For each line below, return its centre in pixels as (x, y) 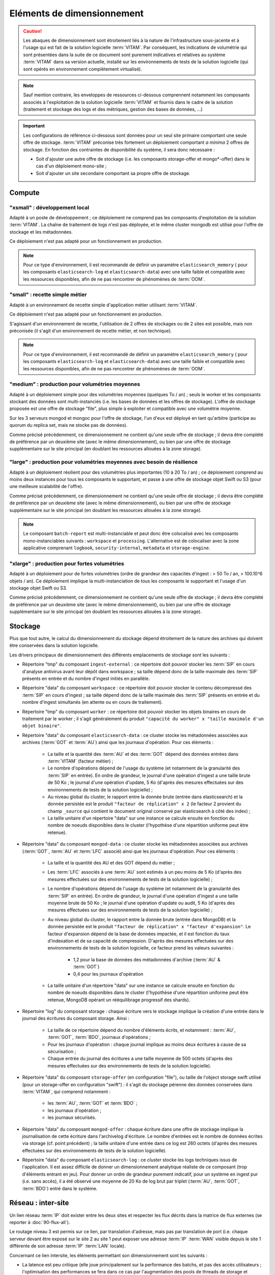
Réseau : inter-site (39, 1203)
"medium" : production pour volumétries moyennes (75, 384)
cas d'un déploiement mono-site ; (71, 166)
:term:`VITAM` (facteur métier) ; (81, 761)
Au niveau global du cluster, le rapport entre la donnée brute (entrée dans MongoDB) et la (142, 919)
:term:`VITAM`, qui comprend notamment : (66, 1091)
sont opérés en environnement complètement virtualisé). (82, 69)
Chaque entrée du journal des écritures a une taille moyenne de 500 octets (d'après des (140, 1059)
